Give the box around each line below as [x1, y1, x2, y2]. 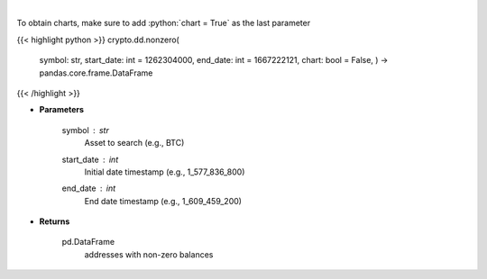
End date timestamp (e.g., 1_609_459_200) [84, 195, 243, 206]
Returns [39, 216, 70, 227]
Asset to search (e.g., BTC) [84, 138, 185, 148]
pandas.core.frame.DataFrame [39, 67, 153, 78]
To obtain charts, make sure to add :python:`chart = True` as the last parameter [16, 18, 311, 29]
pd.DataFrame [61, 237, 115, 247]
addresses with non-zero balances [84, 248, 214, 260]
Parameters [39, 104, 85, 115]
